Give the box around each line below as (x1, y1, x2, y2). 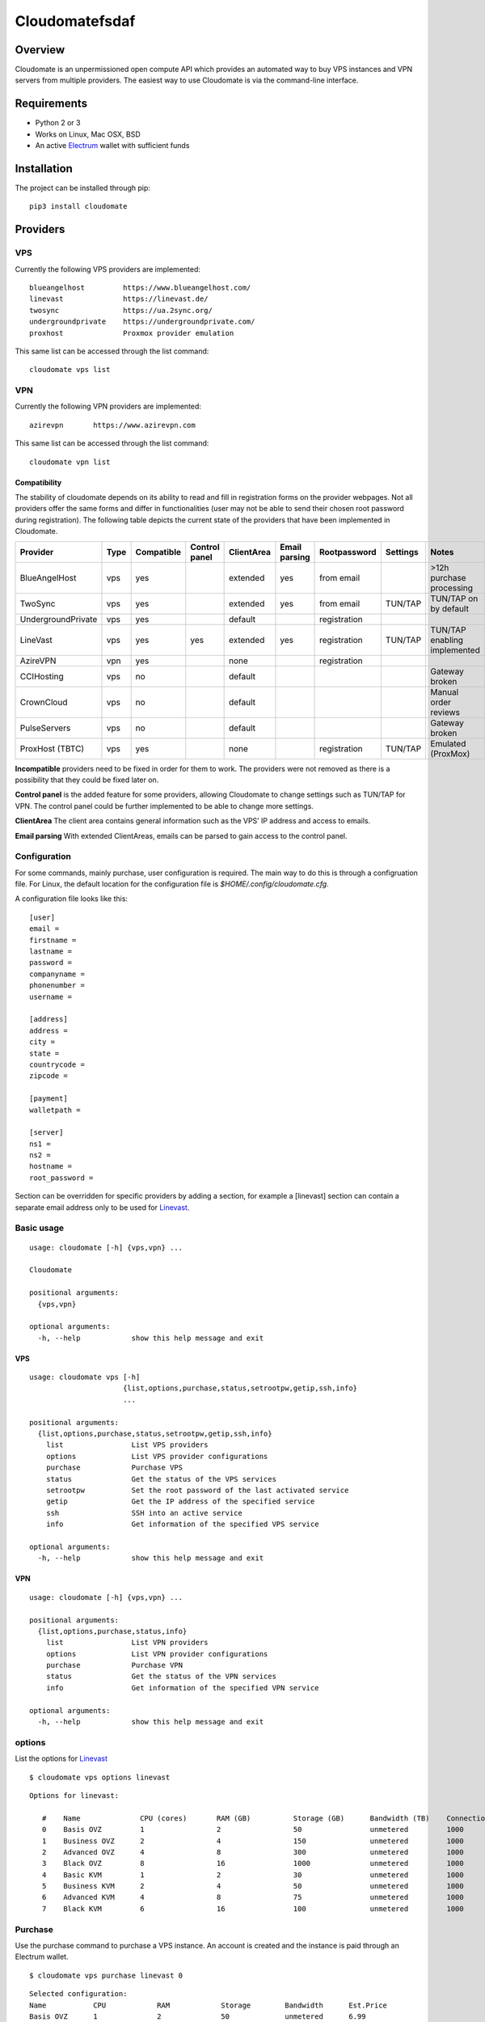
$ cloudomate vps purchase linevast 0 (29, 1970, 183, 1980)
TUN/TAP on (430, 593, 479, 604)
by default (430, 603, 469, 614)
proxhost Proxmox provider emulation (29, 328, 234, 337)
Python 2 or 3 (35, 118, 81, 128)
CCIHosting (19, 670, 64, 682)
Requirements (15, 97, 88, 111)
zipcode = (29, 1072, 68, 1081)
